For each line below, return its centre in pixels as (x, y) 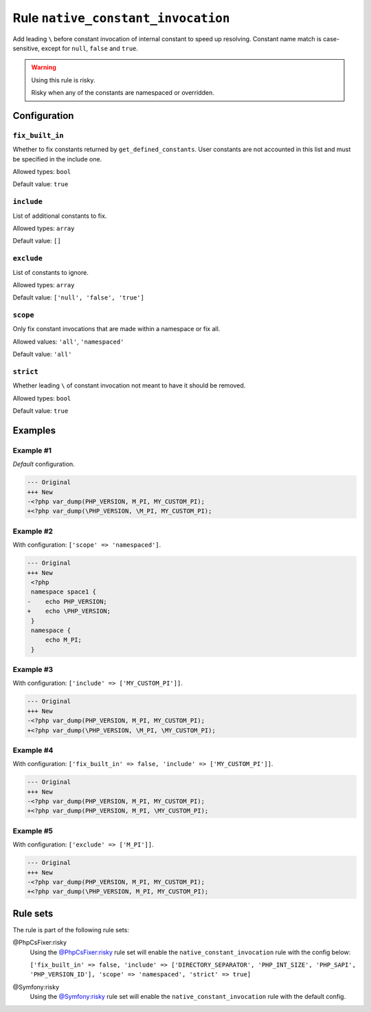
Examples (34, 430)
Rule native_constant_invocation (121, 18)
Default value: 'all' (42, 355)
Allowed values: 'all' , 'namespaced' (68, 341)
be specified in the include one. (57, 159)
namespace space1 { (64, 592)
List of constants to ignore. (50, 272)
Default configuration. (44, 464)
